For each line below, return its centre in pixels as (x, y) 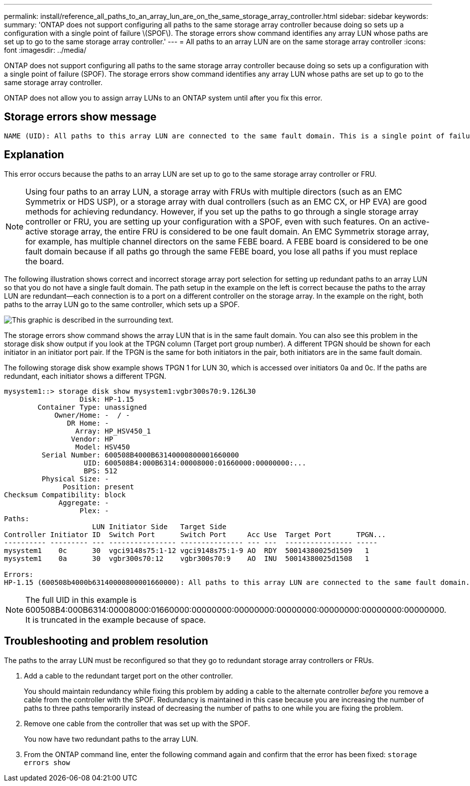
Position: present (99, 487)
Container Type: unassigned (92, 407)
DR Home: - (88, 423)
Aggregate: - (84, 503)
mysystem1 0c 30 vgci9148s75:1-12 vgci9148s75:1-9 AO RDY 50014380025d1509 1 (187, 550)
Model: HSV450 (103, 447)
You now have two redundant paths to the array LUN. (111, 739)
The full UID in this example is (81, 600)
